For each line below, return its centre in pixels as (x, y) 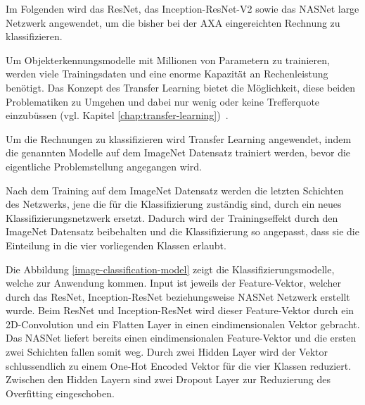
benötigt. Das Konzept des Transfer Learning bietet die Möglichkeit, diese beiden (181, 87)
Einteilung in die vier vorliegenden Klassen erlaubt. (116, 245)
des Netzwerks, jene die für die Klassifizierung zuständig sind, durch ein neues (174, 204)
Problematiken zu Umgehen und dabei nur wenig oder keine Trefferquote (163, 101)
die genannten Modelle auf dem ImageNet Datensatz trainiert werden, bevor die (178, 152)
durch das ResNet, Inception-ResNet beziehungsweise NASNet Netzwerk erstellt (178, 296)
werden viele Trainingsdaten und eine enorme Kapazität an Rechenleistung (167, 74)
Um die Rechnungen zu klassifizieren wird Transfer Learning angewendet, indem (179, 138)
